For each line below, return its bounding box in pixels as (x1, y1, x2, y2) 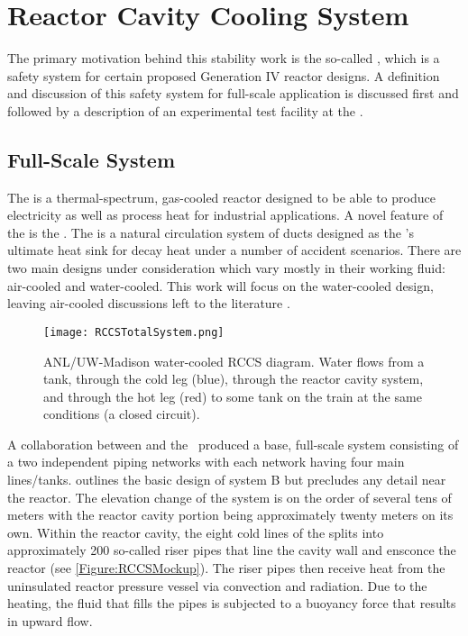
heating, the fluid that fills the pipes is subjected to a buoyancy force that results (7, 594, 456, 613)
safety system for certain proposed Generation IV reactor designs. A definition (7, 66, 440, 85)
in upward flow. (7, 611, 93, 630)
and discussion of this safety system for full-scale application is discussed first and (7, 84, 459, 103)
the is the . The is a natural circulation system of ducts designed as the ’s (7, 223, 414, 241)
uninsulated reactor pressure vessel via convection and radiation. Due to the (7, 576, 427, 595)
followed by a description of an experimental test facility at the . (7, 101, 363, 120)
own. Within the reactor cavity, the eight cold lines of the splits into (7, 522, 384, 541)
